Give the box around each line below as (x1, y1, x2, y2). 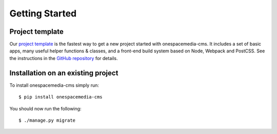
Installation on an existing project (9, 68, 118, 77)
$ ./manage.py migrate (18, 117, 76, 123)
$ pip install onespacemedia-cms (18, 94, 103, 100)
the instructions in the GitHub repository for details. (9, 55, 118, 61)
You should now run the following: (9, 105, 82, 111)
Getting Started (9, 8, 77, 19)
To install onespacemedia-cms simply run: (9, 82, 100, 88)
